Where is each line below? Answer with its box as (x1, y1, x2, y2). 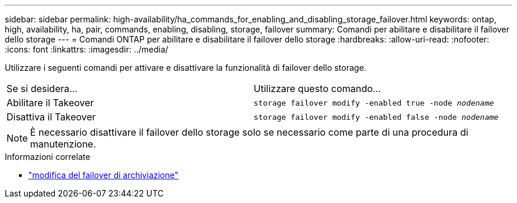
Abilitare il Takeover (6, 97, 94, 109)
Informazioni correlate (5, 152, 90, 162)
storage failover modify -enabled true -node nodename (253, 98, 494, 107)
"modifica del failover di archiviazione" (28, 170, 179, 180)
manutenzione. (30, 138, 96, 150)
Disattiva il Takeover (6, 111, 96, 123)
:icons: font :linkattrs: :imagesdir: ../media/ (5, 44, 169, 54)
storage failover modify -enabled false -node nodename (253, 112, 499, 122)
